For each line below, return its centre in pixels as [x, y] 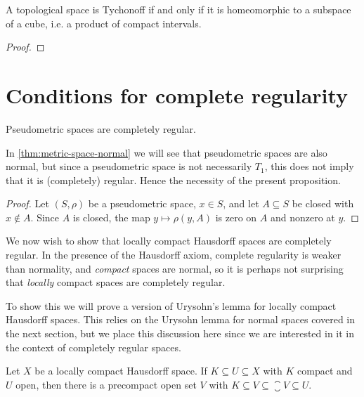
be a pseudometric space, [142, 203]
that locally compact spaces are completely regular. [116, 282]
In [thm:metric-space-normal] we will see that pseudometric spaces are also [167, 152]
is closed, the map [111, 217]
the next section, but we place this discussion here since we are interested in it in [180, 333]
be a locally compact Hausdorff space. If [121, 371]
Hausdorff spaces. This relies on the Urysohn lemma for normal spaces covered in [181, 319]
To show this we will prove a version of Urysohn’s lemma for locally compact [171, 305]
